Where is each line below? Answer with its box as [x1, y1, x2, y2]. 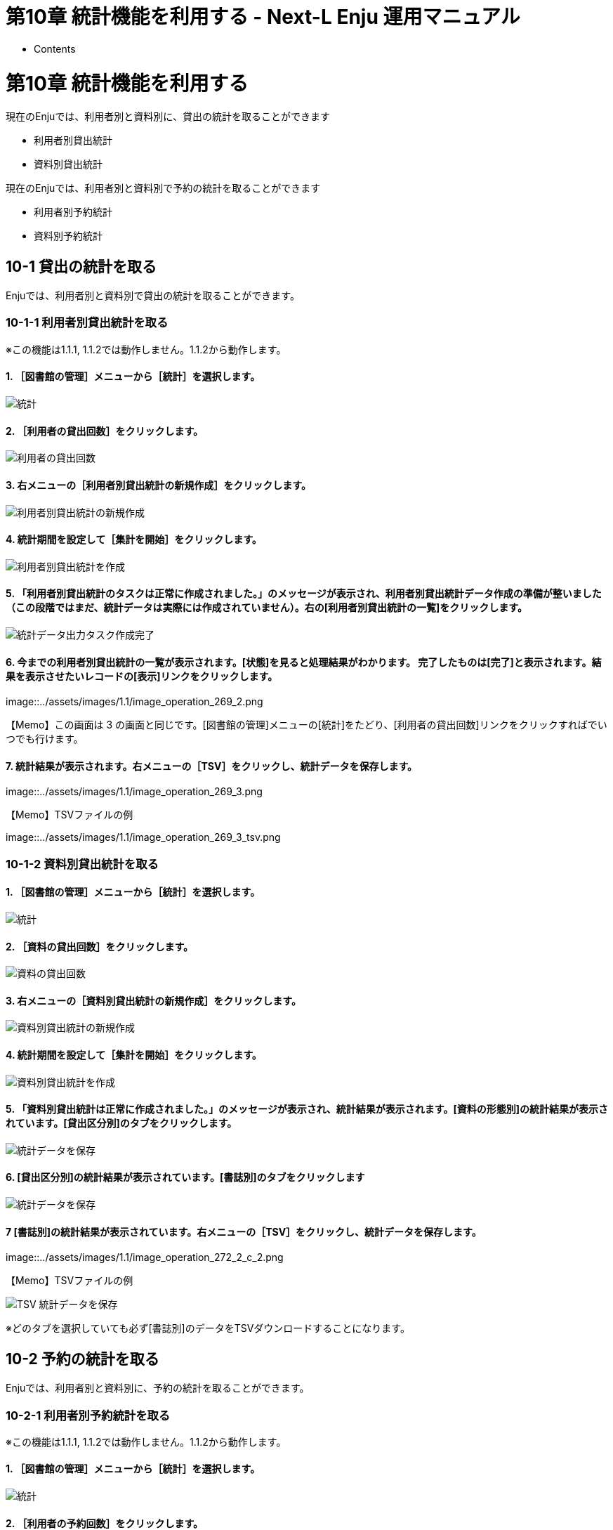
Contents [34, 42, 76, 55]
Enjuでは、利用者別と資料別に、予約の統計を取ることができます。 [6, 1382, 310, 1394]
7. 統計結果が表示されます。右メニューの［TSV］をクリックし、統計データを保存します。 [6, 759, 418, 772]
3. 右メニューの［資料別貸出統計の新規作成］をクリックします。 [6, 994, 301, 1007]
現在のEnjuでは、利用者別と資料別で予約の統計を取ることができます [6, 182, 321, 195]
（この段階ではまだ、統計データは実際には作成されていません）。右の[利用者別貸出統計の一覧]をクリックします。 [6, 601, 527, 614]
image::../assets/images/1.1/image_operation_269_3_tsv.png [6, 831, 281, 844]
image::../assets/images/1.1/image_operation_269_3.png [6, 785, 263, 798]
